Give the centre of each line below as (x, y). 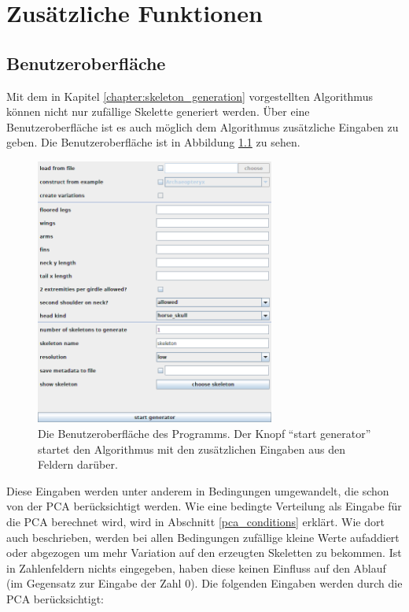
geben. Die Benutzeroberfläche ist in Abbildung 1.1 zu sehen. (153, 142)
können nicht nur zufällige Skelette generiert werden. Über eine (158, 111)
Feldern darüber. (78, 464)
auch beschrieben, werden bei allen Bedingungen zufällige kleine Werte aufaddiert (203, 537)
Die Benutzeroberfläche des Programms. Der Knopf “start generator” (204, 433)
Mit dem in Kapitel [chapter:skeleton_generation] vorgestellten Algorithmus (190, 96)
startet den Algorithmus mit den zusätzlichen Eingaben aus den (192, 449)
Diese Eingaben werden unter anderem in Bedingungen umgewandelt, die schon (198, 490)
